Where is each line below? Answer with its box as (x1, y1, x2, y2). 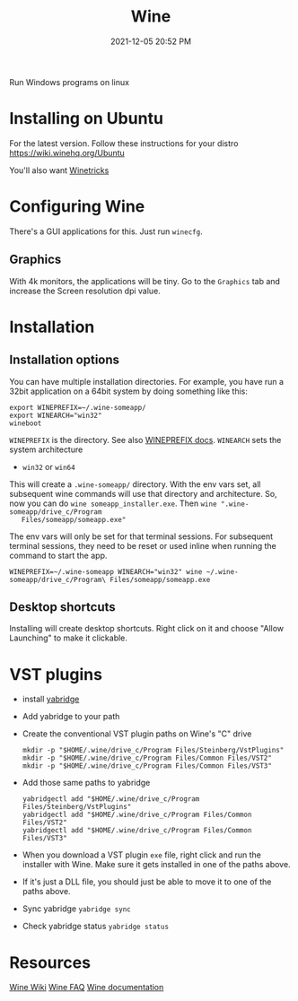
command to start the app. (9, 550, 108, 561)
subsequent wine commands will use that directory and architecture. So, (9, 488, 277, 499)
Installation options (9, 353, 119, 368)
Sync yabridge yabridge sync (22, 903, 132, 914)
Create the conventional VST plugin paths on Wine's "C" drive (22, 728, 252, 739)
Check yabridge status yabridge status (22, 921, 169, 932)
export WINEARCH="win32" (9, 411, 102, 420)
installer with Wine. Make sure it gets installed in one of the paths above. (22, 859, 291, 870)
